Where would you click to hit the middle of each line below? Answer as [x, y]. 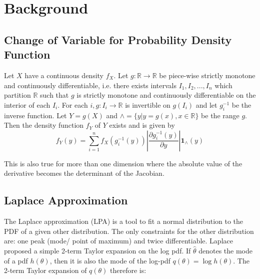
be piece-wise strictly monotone [207, 75]
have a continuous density [64, 75]
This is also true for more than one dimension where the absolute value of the [123, 163]
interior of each [27, 104]
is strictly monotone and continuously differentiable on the [166, 95]
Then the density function [44, 125]
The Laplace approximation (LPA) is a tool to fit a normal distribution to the [124, 221]
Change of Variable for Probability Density [118, 39]
